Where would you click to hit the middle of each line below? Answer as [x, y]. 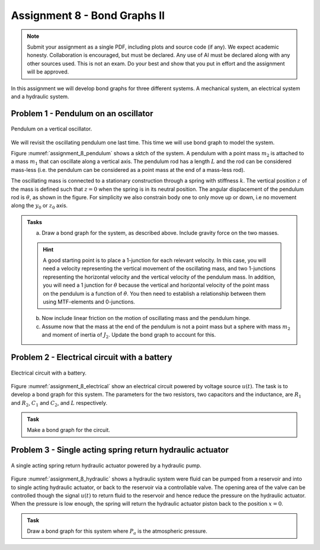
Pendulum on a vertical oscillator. [52, 129]
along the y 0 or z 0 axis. [39, 206]
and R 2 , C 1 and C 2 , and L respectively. [59, 403]
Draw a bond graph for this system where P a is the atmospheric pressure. [117, 532]
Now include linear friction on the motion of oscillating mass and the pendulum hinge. [146, 318]
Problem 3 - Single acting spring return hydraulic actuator [120, 450]
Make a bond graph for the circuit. [69, 430]
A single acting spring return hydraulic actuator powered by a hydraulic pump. [106, 465]
